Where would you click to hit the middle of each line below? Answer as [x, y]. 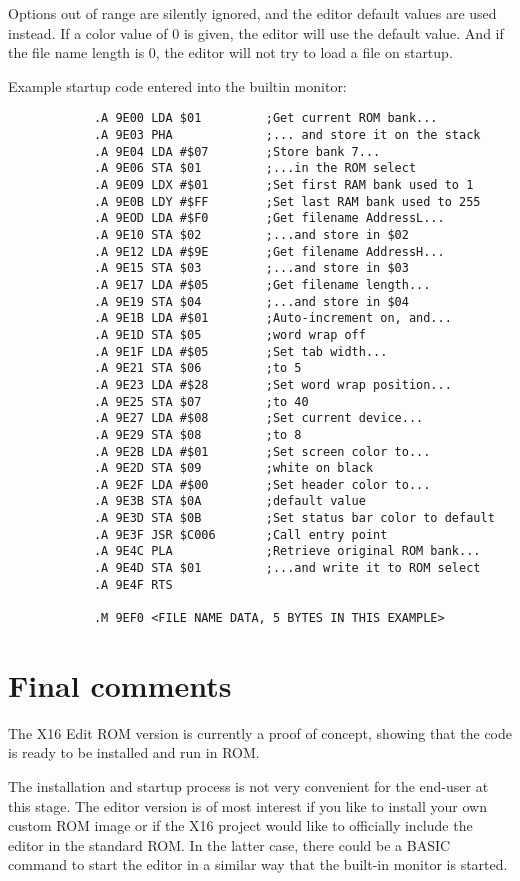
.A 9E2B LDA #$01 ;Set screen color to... [262, 451]
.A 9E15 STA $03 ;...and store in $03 [251, 268]
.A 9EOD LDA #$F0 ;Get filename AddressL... [269, 218]
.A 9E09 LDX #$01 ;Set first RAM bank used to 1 [283, 185]
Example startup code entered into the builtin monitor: [177, 85]
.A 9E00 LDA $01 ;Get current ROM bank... [265, 118]
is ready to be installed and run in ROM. [134, 752]
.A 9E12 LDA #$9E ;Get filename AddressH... [269, 251]
